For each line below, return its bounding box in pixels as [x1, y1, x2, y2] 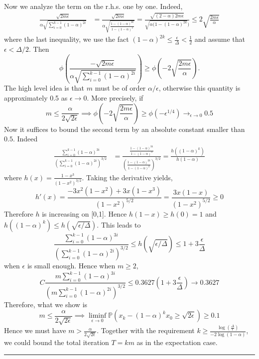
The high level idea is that [4, 83, 85, 93]
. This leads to [97, 219, 141, 230]
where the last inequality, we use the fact [4, 34, 129, 44]
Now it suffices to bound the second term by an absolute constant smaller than [4, 123, 245, 134]
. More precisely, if [87, 93, 143, 103]
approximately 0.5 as [4, 93, 68, 103]
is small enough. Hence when [27, 260, 116, 271]
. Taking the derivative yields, [82, 172, 173, 182]
